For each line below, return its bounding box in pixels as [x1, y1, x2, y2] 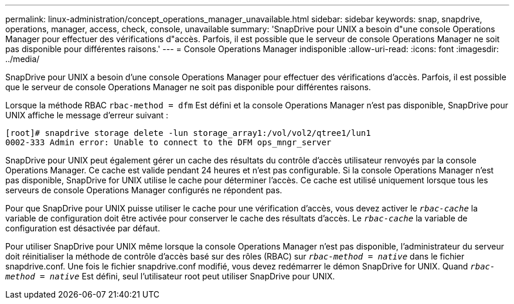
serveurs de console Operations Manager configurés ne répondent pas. [5, 185, 282, 195]
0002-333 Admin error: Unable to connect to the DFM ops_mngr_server [5, 138, 332, 147]
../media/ [5, 54, 40, 64]
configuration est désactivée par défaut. [5, 223, 160, 233]
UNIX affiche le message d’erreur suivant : [5, 110, 169, 120]
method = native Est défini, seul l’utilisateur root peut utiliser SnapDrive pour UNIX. [5, 271, 335, 281]
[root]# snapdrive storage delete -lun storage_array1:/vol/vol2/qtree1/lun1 [5, 128, 371, 138]
